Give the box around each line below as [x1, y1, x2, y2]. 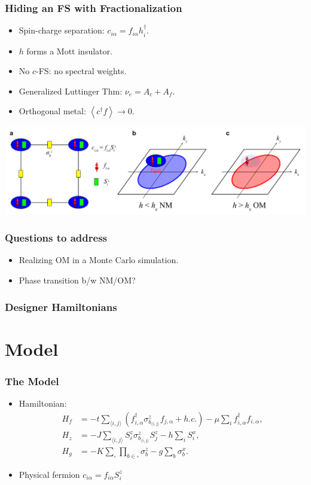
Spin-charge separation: [19, 24, 105, 36]
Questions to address [5, 230, 107, 245]
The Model [5, 373, 59, 388]
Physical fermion [19, 468, 80, 480]
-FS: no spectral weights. [36, 65, 127, 77]
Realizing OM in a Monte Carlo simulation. [19, 254, 179, 266]
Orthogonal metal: [19, 105, 86, 117]
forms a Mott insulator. [26, 44, 112, 57]
